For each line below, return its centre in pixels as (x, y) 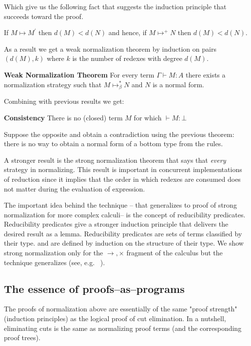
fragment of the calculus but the (174, 253)
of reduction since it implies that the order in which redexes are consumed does (122, 179)
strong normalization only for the (54, 253)
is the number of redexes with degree (127, 58)
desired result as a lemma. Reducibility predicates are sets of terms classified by (123, 233)
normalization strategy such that (53, 84)
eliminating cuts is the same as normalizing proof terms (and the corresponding (123, 328)
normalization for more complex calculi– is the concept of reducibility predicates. (125, 214)
